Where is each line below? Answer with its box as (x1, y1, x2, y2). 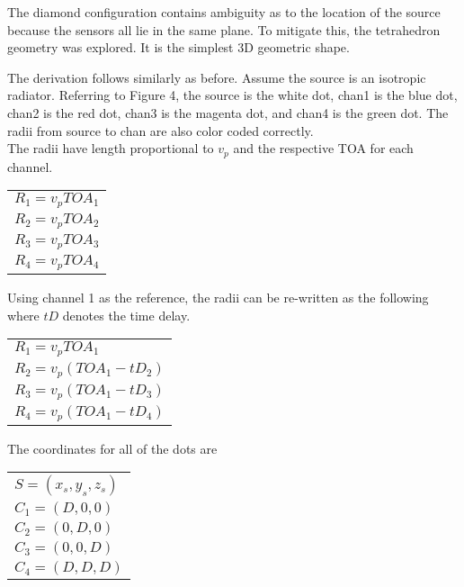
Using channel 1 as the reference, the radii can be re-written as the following (7, 287, 429, 306)
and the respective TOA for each (233, 139, 414, 158)
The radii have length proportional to (7, 139, 214, 158)
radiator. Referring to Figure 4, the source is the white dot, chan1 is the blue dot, (7, 86, 458, 104)
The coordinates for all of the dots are (7, 438, 218, 457)
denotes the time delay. (62, 305, 191, 324)
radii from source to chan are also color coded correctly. (7, 121, 314, 140)
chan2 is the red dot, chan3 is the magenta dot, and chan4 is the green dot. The (7, 103, 449, 122)
